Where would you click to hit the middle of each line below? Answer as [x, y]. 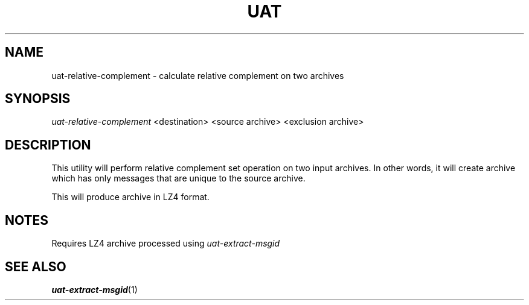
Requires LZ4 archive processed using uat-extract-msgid [166, 244]
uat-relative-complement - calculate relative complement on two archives [198, 75]
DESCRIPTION [48, 145]
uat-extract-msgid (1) [95, 289]
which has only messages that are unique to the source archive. [178, 178]
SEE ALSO [36, 266]
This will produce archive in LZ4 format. [130, 197]
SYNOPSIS [38, 99]
